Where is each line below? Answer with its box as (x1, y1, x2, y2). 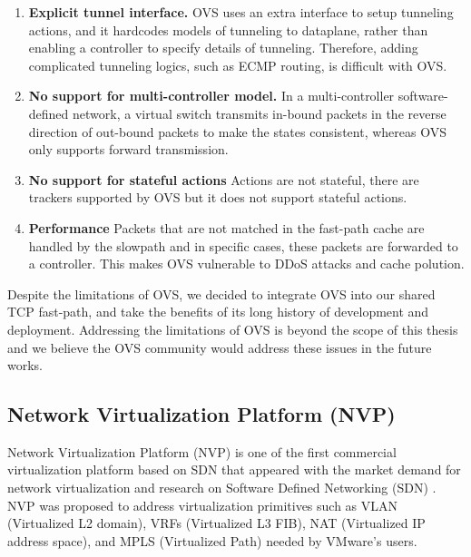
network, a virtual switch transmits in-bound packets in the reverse (73, 103, 446, 122)
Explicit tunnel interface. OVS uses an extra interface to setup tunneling (28, 3, 454, 21)
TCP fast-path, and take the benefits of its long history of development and (7, 302, 429, 321)
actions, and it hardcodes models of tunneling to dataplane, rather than (28, 20, 428, 39)
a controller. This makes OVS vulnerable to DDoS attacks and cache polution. (28, 254, 465, 273)
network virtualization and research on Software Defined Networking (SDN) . (7, 478, 437, 497)
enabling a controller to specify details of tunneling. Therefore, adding (28, 38, 418, 57)
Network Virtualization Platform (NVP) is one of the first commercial (7, 442, 397, 461)
